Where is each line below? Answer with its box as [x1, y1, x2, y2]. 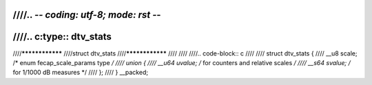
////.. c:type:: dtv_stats [12, 31, 112, 42]
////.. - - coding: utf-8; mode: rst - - [12, 9, 161, 21]
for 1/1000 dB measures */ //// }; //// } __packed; [12, 69, 148, 77]
